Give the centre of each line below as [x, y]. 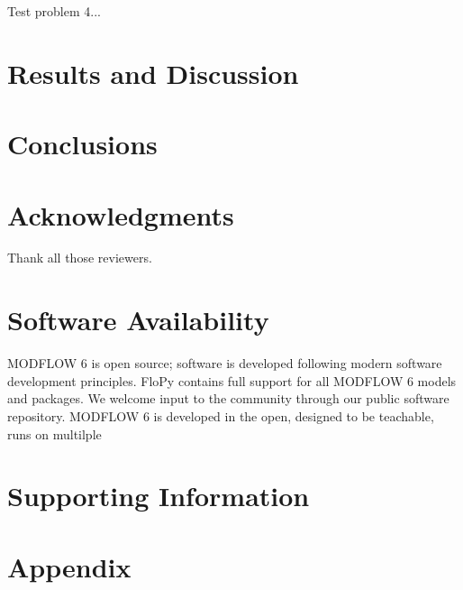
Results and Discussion [153, 73]
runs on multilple [54, 433]
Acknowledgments [121, 214]
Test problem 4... [54, 11]
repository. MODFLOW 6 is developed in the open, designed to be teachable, [221, 415]
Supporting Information [159, 496]
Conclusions [82, 144]
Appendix [69, 566]
